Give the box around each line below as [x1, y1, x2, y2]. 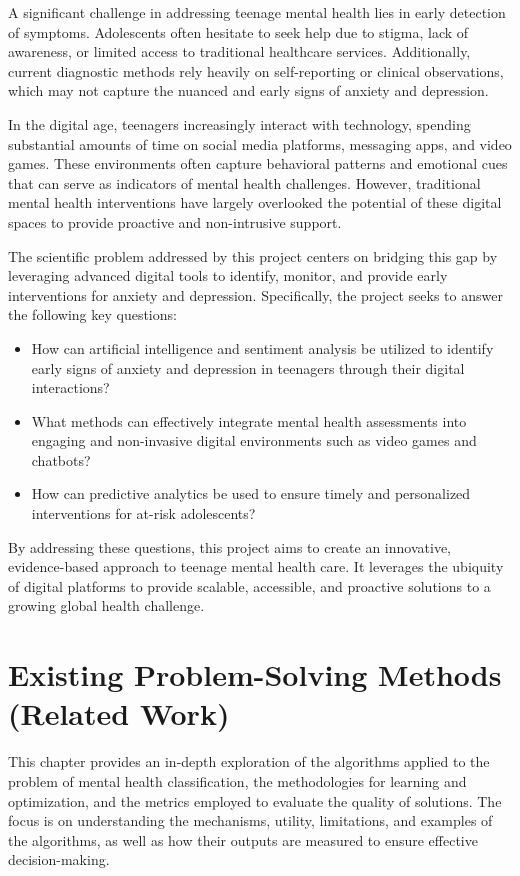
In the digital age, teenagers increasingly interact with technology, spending [8, 113, 471, 134]
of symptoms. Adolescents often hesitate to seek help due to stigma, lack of [8, 21, 469, 42]
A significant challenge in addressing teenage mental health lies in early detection [8, 2, 506, 22]
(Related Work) [8, 693, 230, 734]
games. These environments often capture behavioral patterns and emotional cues [8, 153, 508, 174]
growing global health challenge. [8, 595, 205, 616]
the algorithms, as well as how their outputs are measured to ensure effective [8, 829, 478, 850]
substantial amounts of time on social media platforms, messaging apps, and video [8, 133, 512, 154]
